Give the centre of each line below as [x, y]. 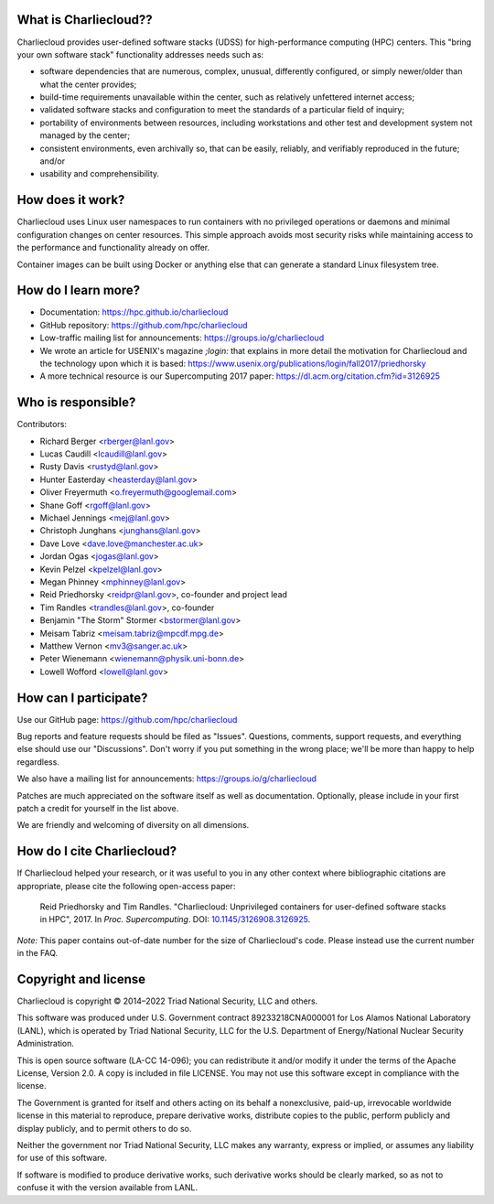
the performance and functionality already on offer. [113, 248]
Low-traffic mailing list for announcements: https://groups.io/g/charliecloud [182, 338]
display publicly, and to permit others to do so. [104, 1128]
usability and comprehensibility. [100, 174]
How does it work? [71, 200]
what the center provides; [88, 84]
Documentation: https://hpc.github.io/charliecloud [134, 312]
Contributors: [42, 425]
